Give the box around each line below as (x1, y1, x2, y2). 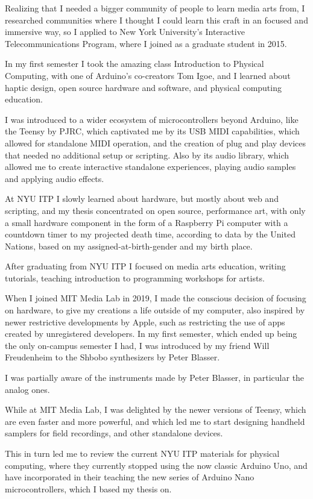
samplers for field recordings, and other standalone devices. (5, 427, 223, 439)
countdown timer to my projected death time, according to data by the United (5, 228, 296, 240)
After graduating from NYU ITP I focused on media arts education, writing (5, 260, 286, 272)
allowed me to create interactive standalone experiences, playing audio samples (5, 160, 296, 173)
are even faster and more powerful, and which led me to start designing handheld (5, 415, 305, 427)
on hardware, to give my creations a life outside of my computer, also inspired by (5, 304, 305, 316)
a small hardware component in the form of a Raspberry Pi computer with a (5, 216, 288, 228)
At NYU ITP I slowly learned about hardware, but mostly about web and (5, 192, 279, 205)
